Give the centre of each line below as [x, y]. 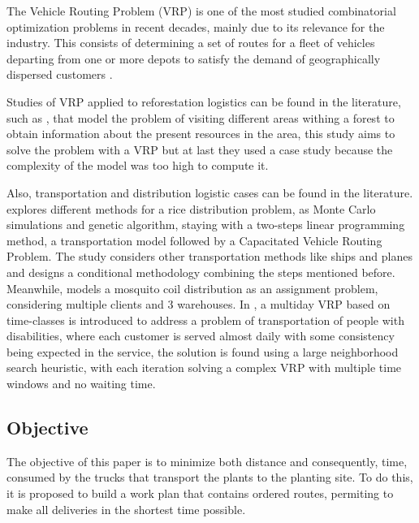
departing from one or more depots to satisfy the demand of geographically [194, 58]
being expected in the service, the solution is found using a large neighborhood [203, 351]
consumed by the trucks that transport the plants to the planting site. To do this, [210, 477]
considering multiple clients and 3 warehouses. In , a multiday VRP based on [199, 304]
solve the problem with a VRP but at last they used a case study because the [200, 149]
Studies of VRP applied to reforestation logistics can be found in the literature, [204, 101]
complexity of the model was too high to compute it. [138, 165]
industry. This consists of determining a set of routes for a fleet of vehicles [191, 43]
